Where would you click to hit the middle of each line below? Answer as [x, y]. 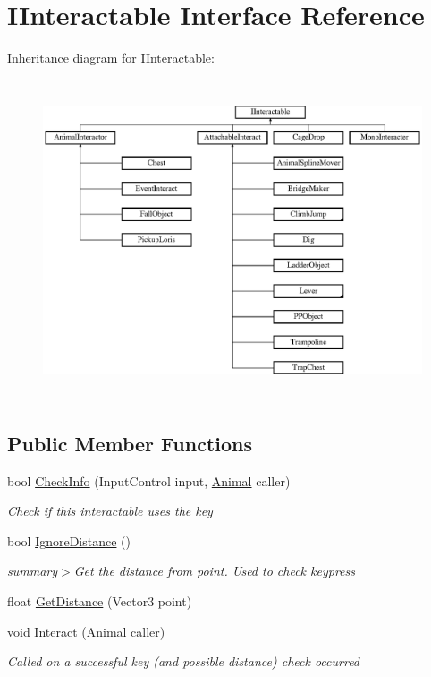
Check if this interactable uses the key [110, 511]
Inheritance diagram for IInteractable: [111, 58]
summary [33, 571]
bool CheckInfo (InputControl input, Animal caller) [149, 480]
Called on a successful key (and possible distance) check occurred [184, 661]
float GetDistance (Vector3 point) [100, 601]
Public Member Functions [130, 443]
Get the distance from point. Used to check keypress [214, 571]
